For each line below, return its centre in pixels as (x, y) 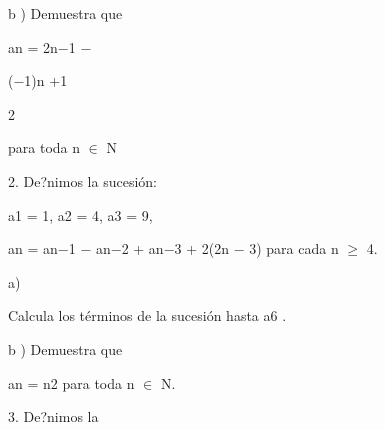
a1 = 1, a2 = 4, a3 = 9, (80, 214)
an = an (33, 248)
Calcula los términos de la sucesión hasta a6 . (147, 315)
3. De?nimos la (53, 416)
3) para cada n (294, 248)
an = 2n (33, 46)
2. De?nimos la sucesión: (82, 180)
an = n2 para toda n (71, 382)
